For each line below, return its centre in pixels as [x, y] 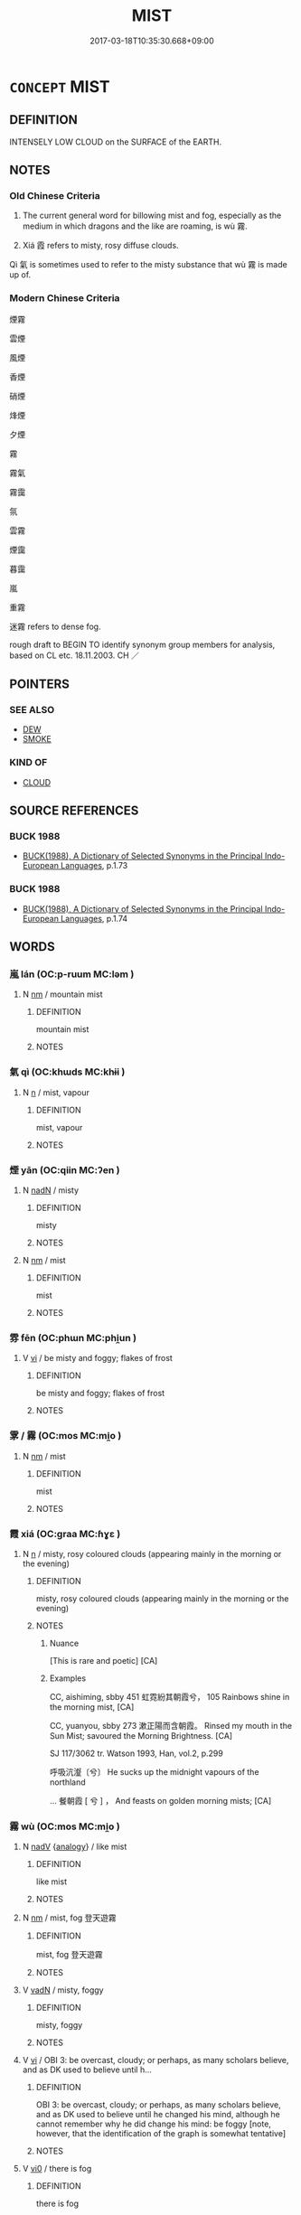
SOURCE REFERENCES [74, 811]
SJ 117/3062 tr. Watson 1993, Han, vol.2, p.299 [136, 1753]
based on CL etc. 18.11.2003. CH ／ [75, 655]
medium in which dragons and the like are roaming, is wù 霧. [135, 226]
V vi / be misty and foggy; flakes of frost [98, 1358]
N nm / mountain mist [62, 994]
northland [67, 1782]
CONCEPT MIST [60, 86]
